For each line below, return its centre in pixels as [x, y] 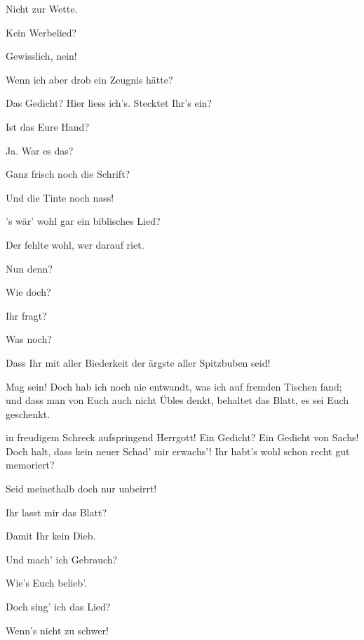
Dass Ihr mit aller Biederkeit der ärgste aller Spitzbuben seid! [138, 362]
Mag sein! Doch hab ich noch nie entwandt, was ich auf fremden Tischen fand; [174, 386]
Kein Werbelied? [41, 32]
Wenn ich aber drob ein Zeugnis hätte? [89, 79]
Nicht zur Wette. [42, 8]
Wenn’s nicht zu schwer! [57, 630]
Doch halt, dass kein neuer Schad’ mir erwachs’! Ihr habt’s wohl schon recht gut [178, 451]
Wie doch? [28, 292]
